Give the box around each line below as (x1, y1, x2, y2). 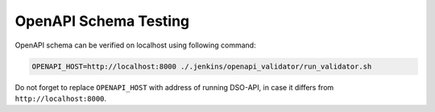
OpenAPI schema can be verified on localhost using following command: (14, 40, 257, 50)
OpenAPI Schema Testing (14, 12, 190, 30)
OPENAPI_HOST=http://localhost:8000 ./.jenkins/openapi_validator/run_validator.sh (31, 61, 372, 71)
